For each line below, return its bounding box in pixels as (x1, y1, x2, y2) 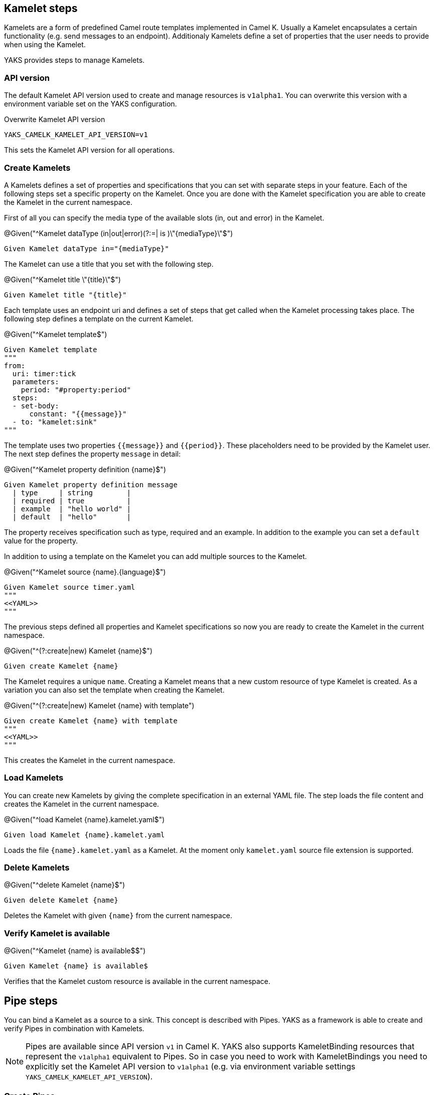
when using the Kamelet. (4, 40, 86, 49)
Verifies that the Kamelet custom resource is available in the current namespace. (4, 977, 270, 986)
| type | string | (12, 488, 131, 497)
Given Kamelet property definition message (4, 480, 178, 489)
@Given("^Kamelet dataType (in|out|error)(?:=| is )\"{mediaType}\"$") (4, 229, 233, 238)
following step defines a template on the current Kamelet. (4, 314, 194, 323)
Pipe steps (4, 994, 58, 1007)
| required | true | (12, 496, 131, 505)
